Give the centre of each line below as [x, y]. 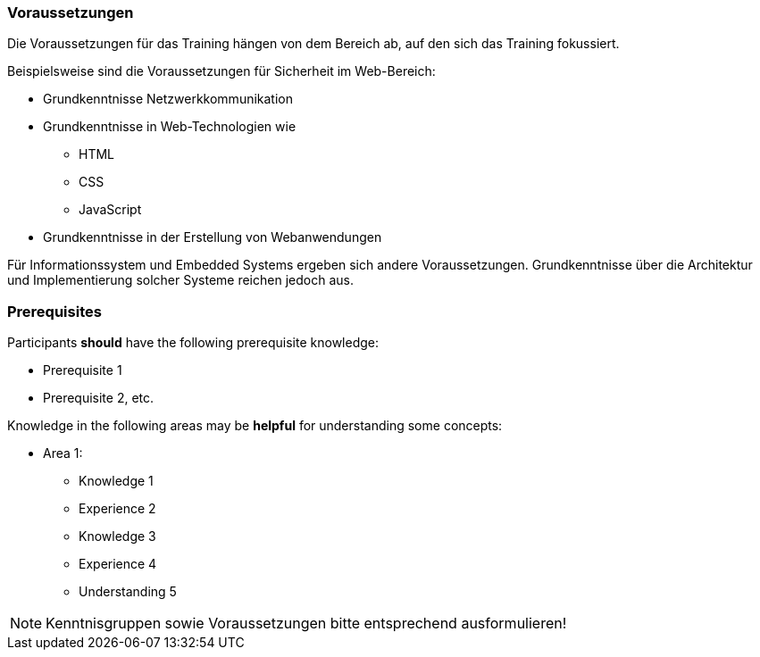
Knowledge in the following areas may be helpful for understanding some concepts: [255, 426]
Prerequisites [54, 311]
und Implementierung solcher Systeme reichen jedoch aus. [180, 280]
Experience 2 [117, 509]
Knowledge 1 [116, 481]
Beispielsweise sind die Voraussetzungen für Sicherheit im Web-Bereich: [221, 71]
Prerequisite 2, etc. [99, 398]
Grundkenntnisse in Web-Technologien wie [170, 127]
